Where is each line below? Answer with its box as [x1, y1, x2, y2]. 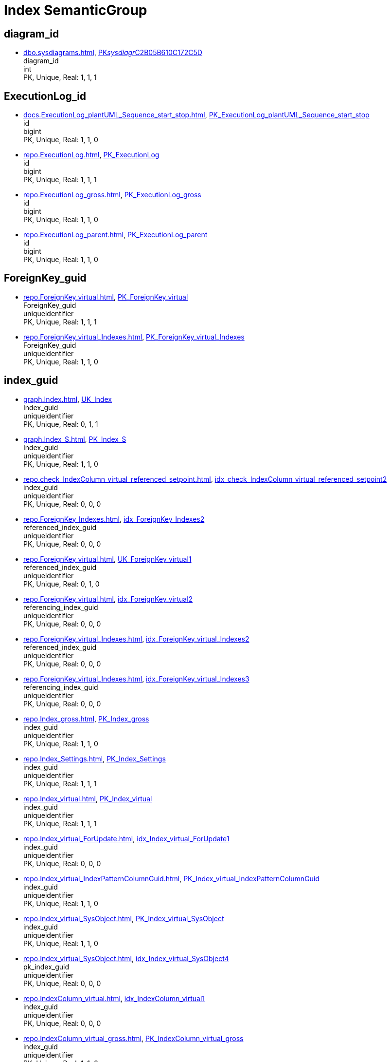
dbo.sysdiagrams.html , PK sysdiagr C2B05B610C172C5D [23, 48, 202, 57]
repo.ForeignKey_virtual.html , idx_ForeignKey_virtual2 [23, 594, 193, 603]
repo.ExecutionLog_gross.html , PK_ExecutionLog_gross [23, 190, 201, 199]
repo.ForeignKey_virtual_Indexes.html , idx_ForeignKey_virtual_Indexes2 [23, 634, 249, 643]
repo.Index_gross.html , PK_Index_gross [23, 714, 149, 723]
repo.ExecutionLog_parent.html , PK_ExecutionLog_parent [23, 230, 208, 239]
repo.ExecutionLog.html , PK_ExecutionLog [23, 151, 160, 159]
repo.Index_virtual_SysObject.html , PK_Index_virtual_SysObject [23, 914, 224, 923]
